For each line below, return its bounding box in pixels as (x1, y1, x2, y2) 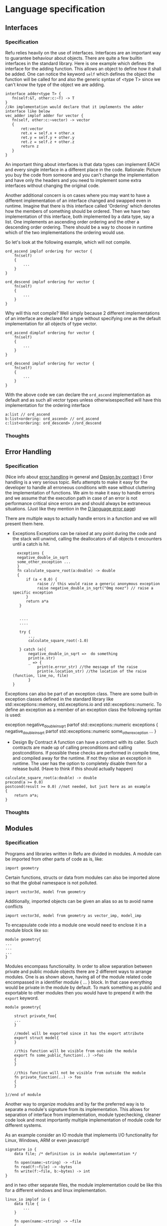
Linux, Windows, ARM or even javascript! (5, 1137, 90, 1143)
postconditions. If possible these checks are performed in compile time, (12, 750, 161, 756)
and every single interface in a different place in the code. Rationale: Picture (5, 166, 161, 172)
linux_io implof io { (5, 1196, 50, 1202)
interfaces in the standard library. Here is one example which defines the (5, 60, 155, 66)
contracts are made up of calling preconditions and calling (12, 744, 133, 750)
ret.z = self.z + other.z (20, 139, 75, 144)
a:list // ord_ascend (5, 411, 50, 417)
